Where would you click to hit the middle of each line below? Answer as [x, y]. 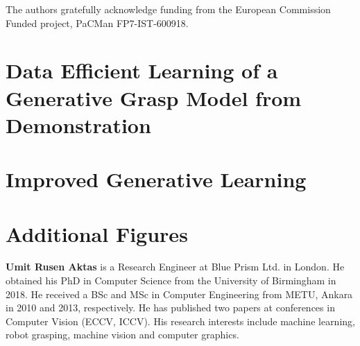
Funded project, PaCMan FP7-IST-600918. [97, 23]
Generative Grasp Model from [154, 97]
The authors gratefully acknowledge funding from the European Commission [168, 9]
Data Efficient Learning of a [142, 70]
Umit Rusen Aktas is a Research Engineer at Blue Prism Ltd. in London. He [175, 267]
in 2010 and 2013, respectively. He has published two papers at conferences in [170, 308]
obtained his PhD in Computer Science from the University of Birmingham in [171, 280]
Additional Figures [97, 233]
